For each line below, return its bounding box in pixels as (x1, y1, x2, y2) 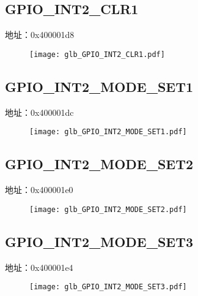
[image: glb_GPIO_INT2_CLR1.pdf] (29, 50, 165, 59)
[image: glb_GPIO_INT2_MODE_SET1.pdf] (29, 127, 187, 137)
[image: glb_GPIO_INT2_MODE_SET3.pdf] (29, 283, 187, 292)
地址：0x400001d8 (5, 28, 75, 41)
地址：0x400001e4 (5, 260, 73, 273)
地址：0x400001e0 (5, 183, 73, 196)
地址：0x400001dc (5, 105, 74, 118)
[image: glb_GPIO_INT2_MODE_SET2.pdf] (29, 205, 187, 214)
